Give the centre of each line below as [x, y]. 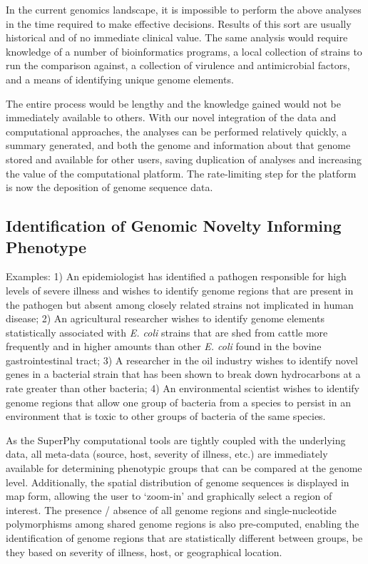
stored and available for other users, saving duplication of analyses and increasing [184, 159]
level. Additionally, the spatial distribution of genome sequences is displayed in [178, 482]
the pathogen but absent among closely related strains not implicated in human [180, 304]
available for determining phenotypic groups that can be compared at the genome [184, 468]
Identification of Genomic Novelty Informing [174, 226]
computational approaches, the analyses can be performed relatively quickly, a [177, 131]
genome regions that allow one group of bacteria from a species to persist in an [178, 402]
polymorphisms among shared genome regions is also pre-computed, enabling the [183, 524]
